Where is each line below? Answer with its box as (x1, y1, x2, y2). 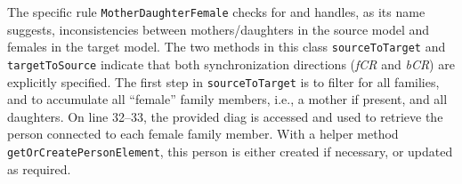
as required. (7, 159, 71, 178)
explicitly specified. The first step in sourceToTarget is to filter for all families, (7, 72, 440, 91)
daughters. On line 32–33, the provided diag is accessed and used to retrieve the (7, 107, 443, 125)
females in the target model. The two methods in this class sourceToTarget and (7, 37, 446, 56)
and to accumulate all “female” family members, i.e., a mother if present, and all (7, 90, 448, 108)
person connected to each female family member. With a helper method (7, 124, 399, 143)
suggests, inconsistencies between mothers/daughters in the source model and (7, 20, 430, 38)
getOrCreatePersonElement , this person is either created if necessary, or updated (7, 142, 453, 160)
